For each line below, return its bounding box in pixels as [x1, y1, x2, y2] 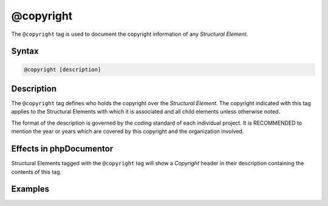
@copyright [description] [24, 66, 101, 73]
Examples [11, 184, 50, 194]
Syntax [11, 46, 39, 57]
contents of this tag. [11, 168, 62, 176]
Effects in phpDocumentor [11, 143, 114, 154]
